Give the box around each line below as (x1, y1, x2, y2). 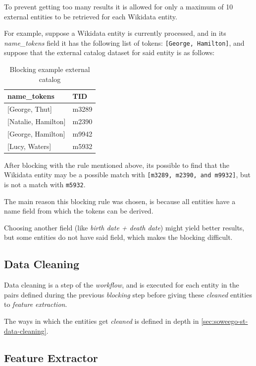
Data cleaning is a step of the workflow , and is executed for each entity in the (4, 280, 239, 290)
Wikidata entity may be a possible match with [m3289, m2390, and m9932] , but (4, 169, 251, 180)
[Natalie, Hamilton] (7, 116, 66, 126)
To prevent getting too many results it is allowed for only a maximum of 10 (4, 1, 233, 11)
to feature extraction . (4, 299, 67, 309)
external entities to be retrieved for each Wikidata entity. (4, 11, 177, 21)
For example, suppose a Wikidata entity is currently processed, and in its (4, 28, 226, 38)
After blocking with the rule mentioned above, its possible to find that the (4, 159, 229, 170)
